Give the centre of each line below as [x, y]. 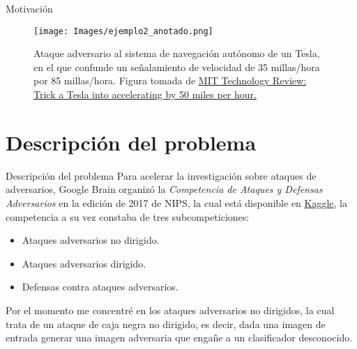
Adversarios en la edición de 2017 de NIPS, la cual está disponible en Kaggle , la [177, 202]
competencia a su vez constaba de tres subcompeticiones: [128, 216]
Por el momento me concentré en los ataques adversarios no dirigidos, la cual [170, 310]
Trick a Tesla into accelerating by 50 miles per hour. [145, 94]
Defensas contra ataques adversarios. [100, 287]
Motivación [29, 8]
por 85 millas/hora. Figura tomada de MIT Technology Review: [170, 80]
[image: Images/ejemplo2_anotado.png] [123, 31]
